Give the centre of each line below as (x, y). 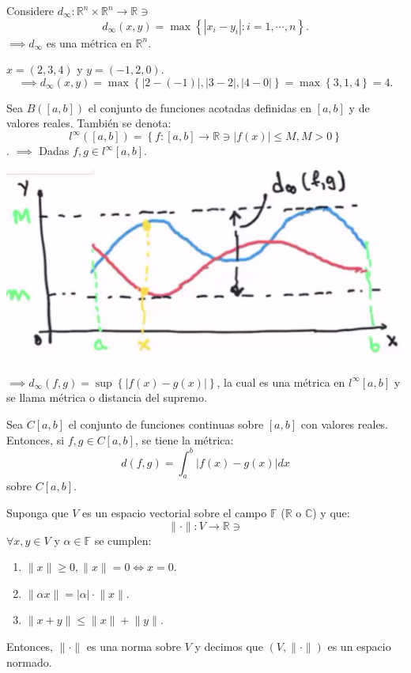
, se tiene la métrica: (184, 439)
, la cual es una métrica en (281, 382)
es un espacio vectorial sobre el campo (175, 512)
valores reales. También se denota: (89, 123)
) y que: (331, 512)
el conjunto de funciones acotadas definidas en (200, 107)
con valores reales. (345, 423)
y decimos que (229, 646)
